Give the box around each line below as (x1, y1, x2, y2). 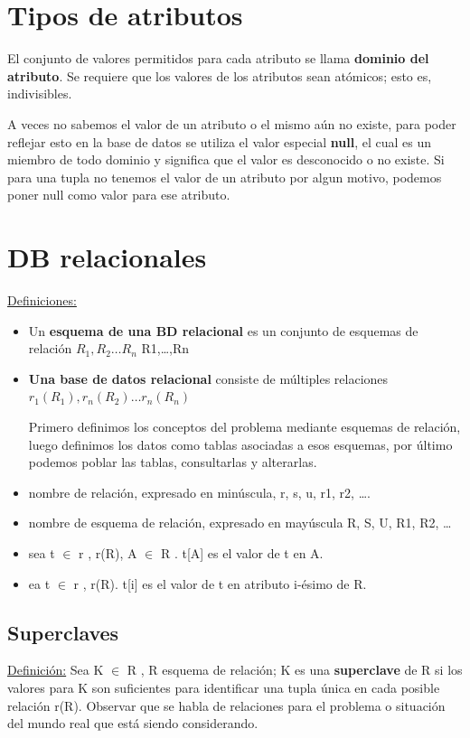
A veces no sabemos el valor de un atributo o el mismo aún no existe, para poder (7, 114, 456, 133)
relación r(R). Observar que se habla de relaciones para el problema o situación (7, 696, 446, 715)
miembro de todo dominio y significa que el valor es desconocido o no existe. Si (7, 150, 445, 169)
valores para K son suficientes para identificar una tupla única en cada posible (7, 677, 440, 696)
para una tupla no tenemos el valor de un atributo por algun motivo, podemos (7, 167, 442, 186)
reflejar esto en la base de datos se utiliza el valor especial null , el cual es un (7, 132, 432, 151)
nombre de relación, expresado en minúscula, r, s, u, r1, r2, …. (28, 482, 371, 501)
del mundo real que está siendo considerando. (7, 714, 258, 733)
